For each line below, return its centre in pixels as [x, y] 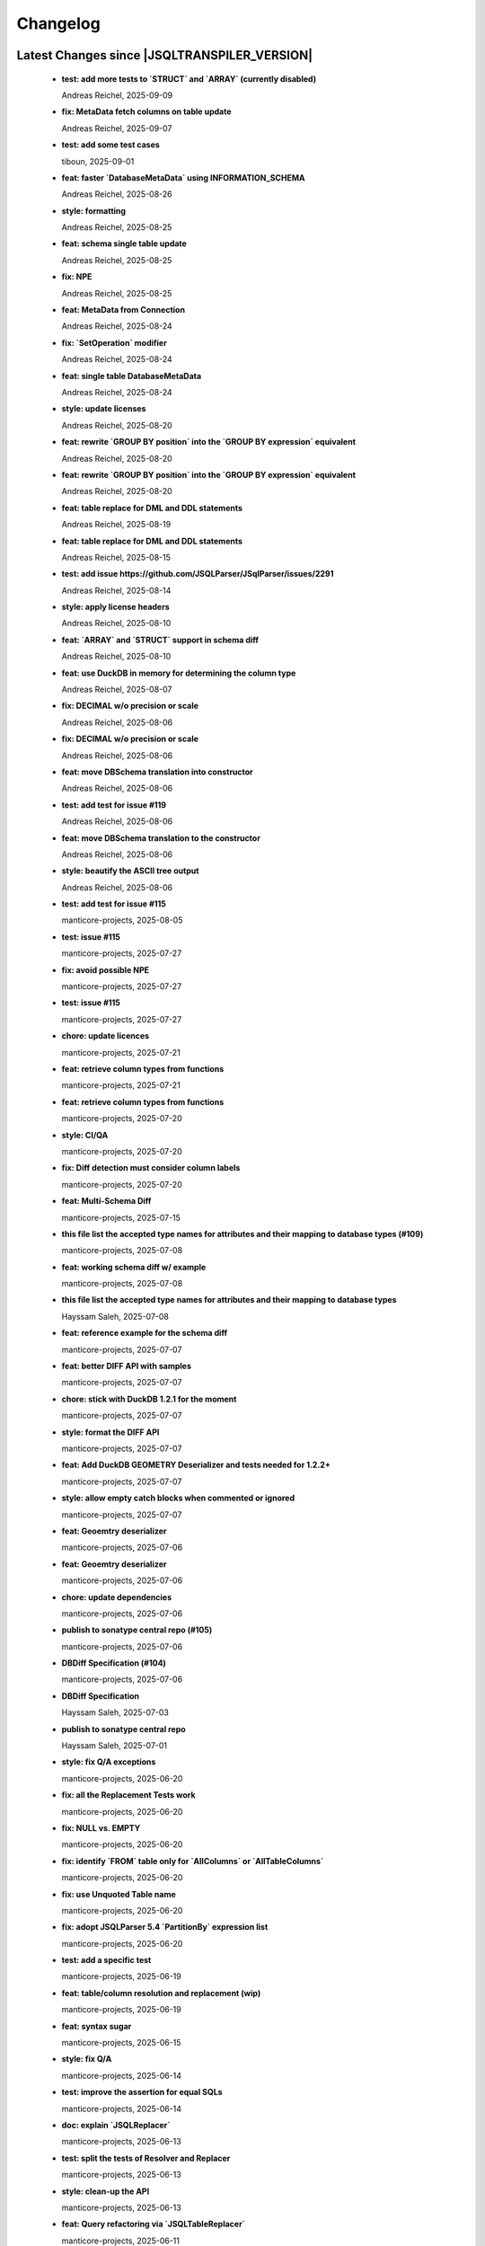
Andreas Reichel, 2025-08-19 [116, 525]
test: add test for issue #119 [114, 805]
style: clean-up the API [106, 2191]
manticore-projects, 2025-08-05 [122, 920]
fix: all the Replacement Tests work [129, 1795]
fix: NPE [77, 277]
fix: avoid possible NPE [106, 969]
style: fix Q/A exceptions [109, 1762]
